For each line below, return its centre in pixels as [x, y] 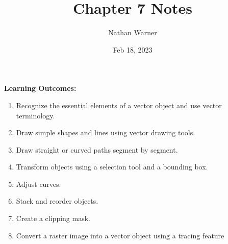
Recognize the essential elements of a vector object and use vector [119, 105]
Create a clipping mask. [53, 218]
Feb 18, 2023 [133, 49]
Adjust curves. [39, 184]
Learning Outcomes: [40, 88]
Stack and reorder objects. [57, 201]
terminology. [35, 115]
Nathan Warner [133, 32]
